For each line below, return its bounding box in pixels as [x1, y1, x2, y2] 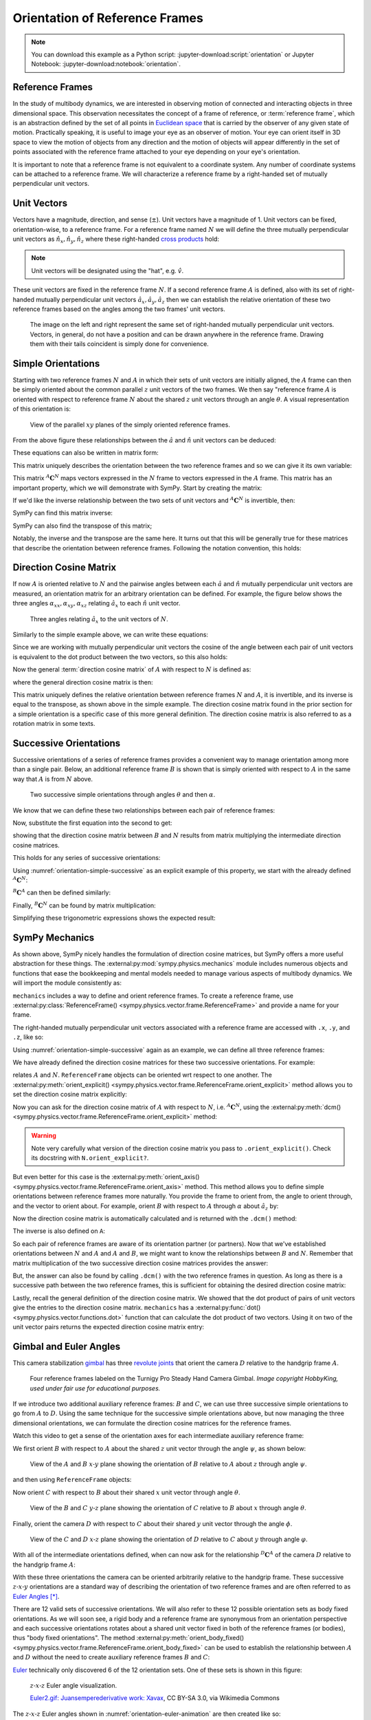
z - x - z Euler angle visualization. [30, 1681, 117, 1689]
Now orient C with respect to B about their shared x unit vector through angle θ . [12, 1488, 240, 1496]
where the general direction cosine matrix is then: [12, 678, 154, 686]
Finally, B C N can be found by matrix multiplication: [12, 901, 156, 910]
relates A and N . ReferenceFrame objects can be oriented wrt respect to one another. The [12, 1071, 273, 1079]
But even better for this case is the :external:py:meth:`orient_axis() [12, 1173, 200, 1181]
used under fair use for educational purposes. [30, 1384, 161, 1393]
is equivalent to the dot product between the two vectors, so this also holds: [12, 652, 228, 660]
